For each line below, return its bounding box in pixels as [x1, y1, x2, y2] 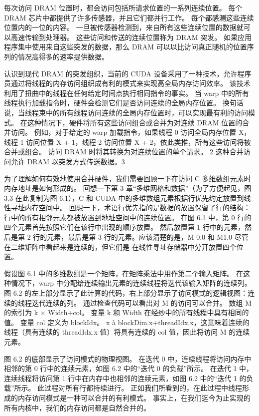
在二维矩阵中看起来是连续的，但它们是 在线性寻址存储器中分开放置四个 [4, 241, 237, 252]
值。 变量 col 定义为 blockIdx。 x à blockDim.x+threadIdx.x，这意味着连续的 [4, 317, 250, 327]
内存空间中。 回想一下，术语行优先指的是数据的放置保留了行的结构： [24, 202, 251, 213]
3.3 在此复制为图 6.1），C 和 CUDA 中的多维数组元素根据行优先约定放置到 [4, 192, 244, 203]
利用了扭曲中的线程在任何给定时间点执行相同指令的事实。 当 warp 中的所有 [4, 87, 249, 98]
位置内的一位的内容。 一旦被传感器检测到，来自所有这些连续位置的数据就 [4, 22, 244, 32]
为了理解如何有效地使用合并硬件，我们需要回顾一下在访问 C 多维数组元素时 [4, 173, 251, 183]
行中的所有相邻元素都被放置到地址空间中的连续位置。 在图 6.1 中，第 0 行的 [4, 212, 252, 222]
